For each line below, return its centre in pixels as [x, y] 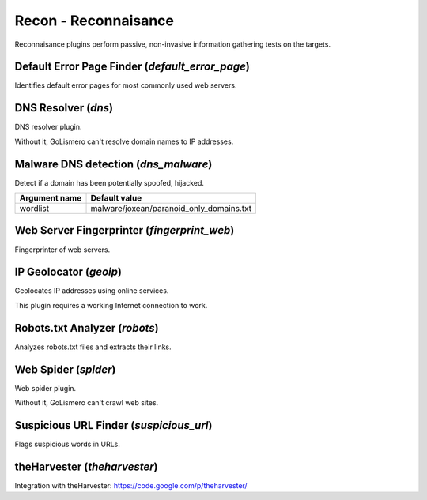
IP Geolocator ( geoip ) [68, 272]
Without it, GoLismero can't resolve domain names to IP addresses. [124, 141]
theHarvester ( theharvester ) [86, 466]
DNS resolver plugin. [48, 127]
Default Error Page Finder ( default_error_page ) [132, 67]
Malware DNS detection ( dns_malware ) [113, 164]
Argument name [51, 198]
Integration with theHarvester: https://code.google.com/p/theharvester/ [131, 485]
